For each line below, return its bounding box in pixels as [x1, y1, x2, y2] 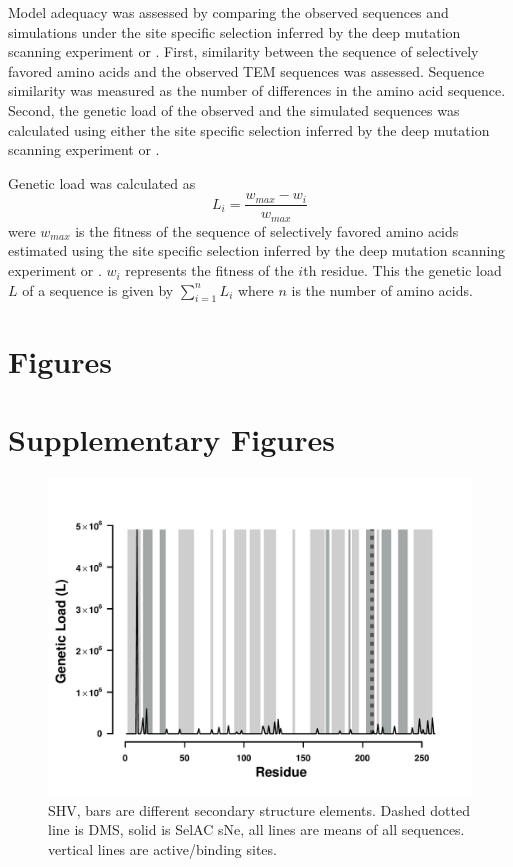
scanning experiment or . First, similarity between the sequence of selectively [8, 41, 479, 62]
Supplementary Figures [8, 419, 335, 459]
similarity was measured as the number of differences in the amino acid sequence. [8, 80, 506, 101]
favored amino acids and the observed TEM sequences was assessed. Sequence [8, 60, 485, 81]
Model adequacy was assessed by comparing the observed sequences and [8, 2, 449, 22]
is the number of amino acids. [291, 279, 473, 300]
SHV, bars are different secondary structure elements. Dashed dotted [48, 799, 470, 820]
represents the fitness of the [125, 260, 294, 281]
